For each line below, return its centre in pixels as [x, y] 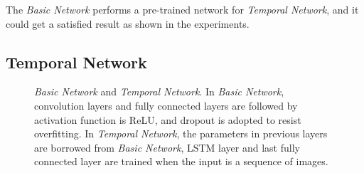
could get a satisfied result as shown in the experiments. [128, 23]
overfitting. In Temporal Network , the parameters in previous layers [181, 133]
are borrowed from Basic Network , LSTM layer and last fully [167, 147]
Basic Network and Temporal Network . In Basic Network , [159, 91]
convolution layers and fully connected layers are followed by [166, 105]
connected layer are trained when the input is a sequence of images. [181, 161]
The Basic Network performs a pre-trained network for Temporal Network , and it [182, 9]
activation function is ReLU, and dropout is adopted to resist [168, 119]
